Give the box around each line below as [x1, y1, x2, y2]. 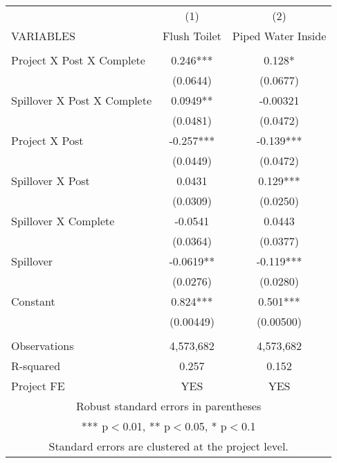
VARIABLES [11, 28, 75, 44]
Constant [11, 293, 55, 309]
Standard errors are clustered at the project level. [48, 438, 289, 454]
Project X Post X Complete [11, 52, 145, 68]
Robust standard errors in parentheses [76, 398, 262, 414]
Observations [11, 338, 74, 353]
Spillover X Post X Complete [11, 92, 152, 108]
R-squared [11, 358, 61, 374]
